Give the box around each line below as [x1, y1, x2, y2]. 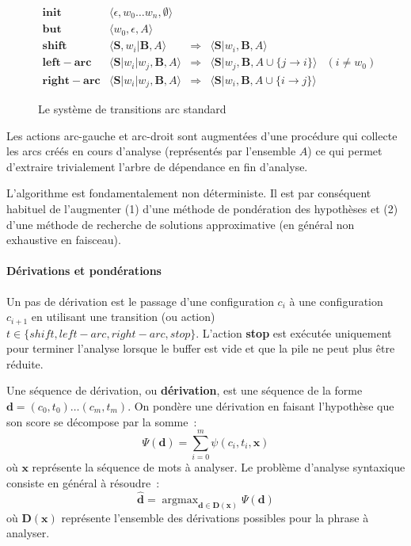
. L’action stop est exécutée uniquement [196, 324, 392, 341]
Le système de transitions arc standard [38, 101, 226, 117]
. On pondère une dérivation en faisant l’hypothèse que [127, 398, 394, 414]
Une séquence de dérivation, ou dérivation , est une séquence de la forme [6, 382, 363, 399]
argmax [162, 494, 199, 506]
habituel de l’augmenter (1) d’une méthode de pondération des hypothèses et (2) [6, 200, 398, 217]
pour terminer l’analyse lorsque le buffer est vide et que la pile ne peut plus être [6, 340, 395, 357]
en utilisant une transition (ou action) [31, 308, 215, 325]
